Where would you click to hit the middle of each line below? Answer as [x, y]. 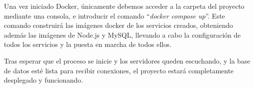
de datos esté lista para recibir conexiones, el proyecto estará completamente [119, 70]
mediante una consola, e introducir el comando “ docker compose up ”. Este [114, 15]
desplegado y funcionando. [44, 80]
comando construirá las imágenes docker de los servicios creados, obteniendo [118, 25]
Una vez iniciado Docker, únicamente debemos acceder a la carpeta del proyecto [124, 6]
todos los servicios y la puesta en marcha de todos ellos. [88, 44]
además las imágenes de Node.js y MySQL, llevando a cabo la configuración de [122, 34]
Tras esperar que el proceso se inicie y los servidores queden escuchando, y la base [127, 60]
